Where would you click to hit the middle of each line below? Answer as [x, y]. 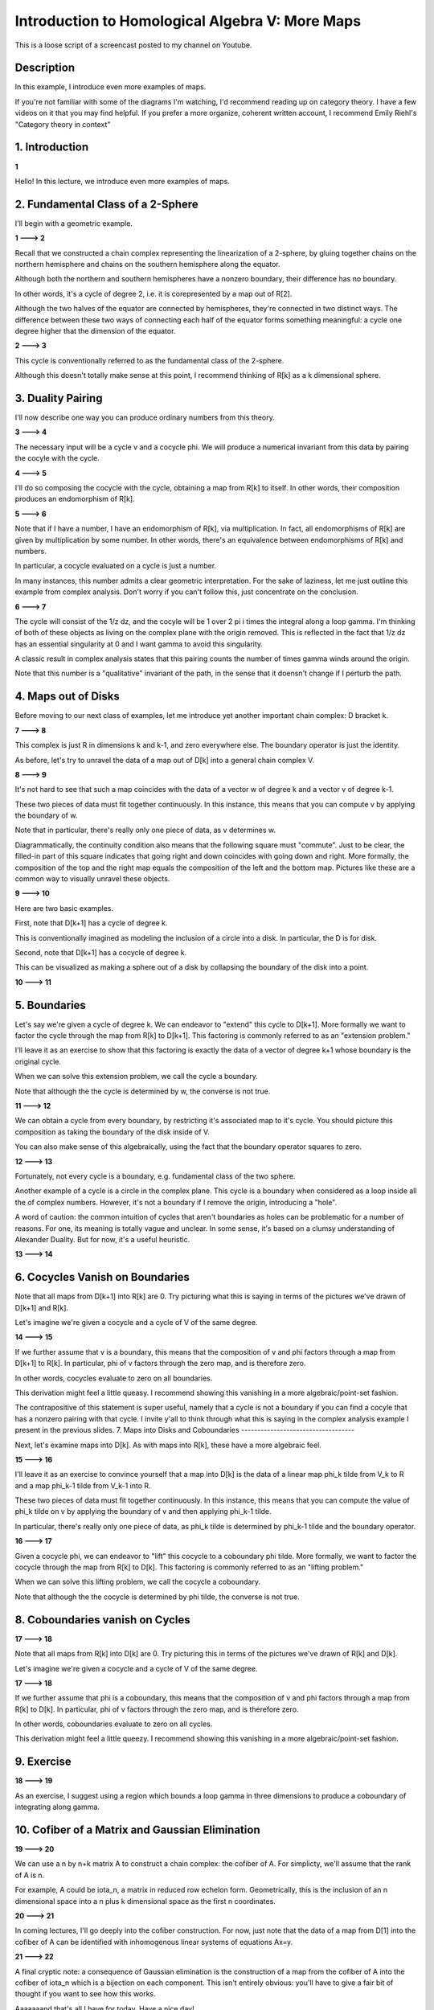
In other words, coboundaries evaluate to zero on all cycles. [114, 1724]
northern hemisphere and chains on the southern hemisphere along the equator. [147, 264]
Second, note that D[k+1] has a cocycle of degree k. [101, 952]
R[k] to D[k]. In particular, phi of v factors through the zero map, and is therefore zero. [157, 1709]
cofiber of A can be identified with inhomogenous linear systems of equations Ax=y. [154, 1942]
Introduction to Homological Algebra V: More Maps [188, 21]
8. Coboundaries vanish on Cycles [102, 1620]
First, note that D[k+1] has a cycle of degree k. [91, 923]
